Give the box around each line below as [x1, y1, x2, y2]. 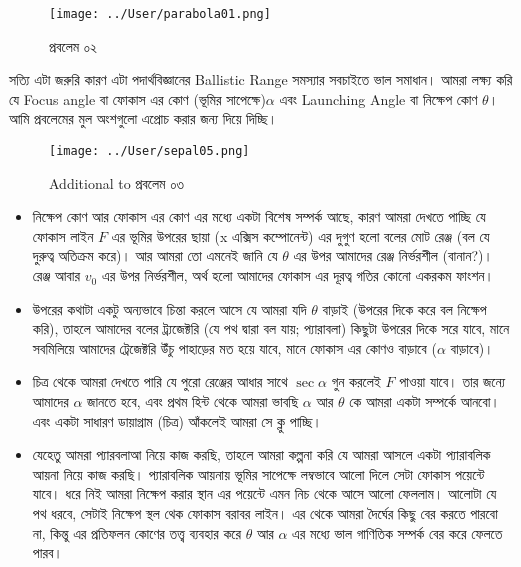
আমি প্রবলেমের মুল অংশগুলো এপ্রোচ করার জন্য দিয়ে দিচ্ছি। [9, 108, 278, 129]
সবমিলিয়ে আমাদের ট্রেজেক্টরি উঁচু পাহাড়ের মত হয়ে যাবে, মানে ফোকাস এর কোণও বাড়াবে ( [32, 337, 437, 358]
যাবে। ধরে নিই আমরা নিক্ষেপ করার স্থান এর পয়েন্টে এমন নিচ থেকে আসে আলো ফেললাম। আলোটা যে [32, 483, 497, 504]
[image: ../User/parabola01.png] [49, 7, 271, 21]
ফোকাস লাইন [32, 225, 94, 246]
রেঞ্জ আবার [32, 265, 81, 286]
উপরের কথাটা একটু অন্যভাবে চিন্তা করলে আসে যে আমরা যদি [32, 298, 307, 319]
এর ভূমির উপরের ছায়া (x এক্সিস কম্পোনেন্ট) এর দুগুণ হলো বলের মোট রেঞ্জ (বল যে [111, 225, 490, 246]
